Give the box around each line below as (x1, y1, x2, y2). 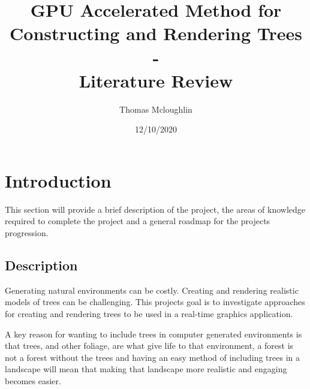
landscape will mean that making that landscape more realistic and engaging (5, 363, 287, 375)
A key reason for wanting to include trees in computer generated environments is (5, 327, 302, 340)
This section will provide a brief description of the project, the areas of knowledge (5, 203, 306, 215)
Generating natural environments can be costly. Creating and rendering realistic (5, 284, 299, 296)
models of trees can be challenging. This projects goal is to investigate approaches (5, 295, 305, 308)
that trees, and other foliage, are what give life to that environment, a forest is (5, 339, 294, 352)
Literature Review (79, 68, 233, 92)
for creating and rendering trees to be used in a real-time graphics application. (5, 307, 293, 319)
